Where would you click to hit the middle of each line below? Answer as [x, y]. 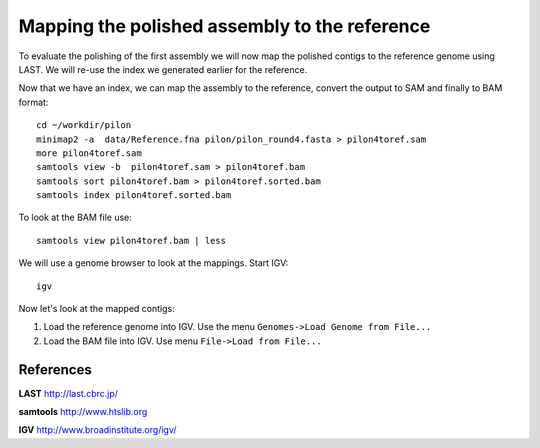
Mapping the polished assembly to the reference [224, 26]
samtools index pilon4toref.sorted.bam [134, 195]
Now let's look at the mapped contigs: [96, 309]
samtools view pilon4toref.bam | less [131, 240]
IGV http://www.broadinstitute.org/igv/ [97, 430]
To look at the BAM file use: [75, 217]
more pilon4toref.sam [89, 153]
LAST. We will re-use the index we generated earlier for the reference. [163, 69]
